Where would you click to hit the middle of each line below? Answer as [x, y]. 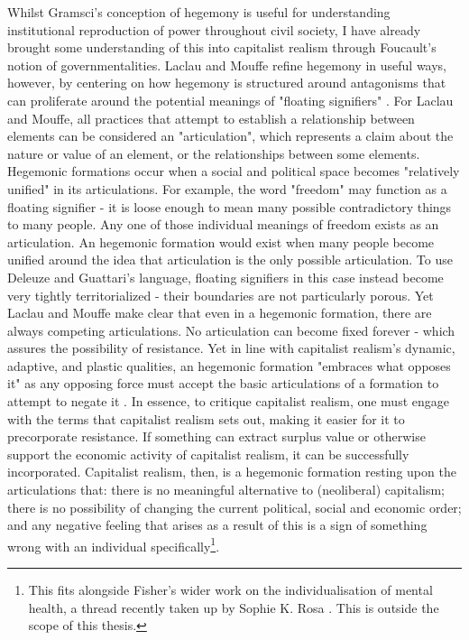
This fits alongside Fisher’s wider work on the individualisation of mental [230, 590]
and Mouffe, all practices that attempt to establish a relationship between [211, 118]
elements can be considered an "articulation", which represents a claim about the [230, 136]
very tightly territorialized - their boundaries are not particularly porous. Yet [221, 295]
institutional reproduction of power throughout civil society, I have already [214, 29]
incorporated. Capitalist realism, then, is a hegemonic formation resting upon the [232, 472]
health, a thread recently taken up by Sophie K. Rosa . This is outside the [234, 607]
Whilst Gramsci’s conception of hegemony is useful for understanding [199, 12]
